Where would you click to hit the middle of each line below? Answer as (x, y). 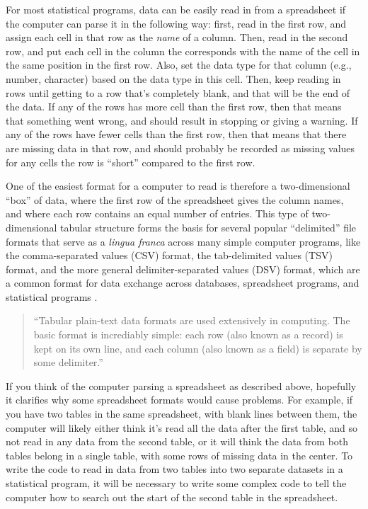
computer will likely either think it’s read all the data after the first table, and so (182, 427)
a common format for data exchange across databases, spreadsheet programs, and (183, 283)
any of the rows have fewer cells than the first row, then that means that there (176, 134)
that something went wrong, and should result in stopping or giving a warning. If (182, 120)
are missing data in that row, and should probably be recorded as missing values (180, 148)
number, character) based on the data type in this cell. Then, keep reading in (173, 78)
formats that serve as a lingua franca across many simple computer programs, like (183, 241)
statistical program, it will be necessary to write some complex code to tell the (176, 483)
